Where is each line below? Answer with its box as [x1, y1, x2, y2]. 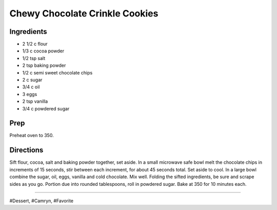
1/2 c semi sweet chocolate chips [22, 69, 93, 75]
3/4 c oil [22, 84, 40, 90]
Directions [9, 146, 44, 155]
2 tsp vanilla [22, 98, 48, 105]
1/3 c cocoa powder [22, 48, 64, 54]
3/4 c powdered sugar [22, 105, 70, 111]
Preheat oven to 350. [9, 132, 54, 139]
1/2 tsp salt [22, 55, 46, 61]
